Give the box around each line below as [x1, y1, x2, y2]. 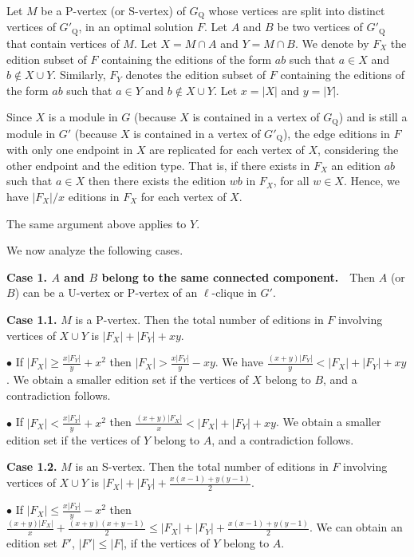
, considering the [317, 141, 399, 158]
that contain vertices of [6, 34, 120, 51]
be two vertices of [277, 18, 363, 35]
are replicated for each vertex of [149, 141, 305, 158]
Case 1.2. [6, 458, 57, 475]
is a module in [48, 109, 118, 125]
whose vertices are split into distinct [208, 2, 385, 18]
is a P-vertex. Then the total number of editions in [75, 310, 324, 327]
